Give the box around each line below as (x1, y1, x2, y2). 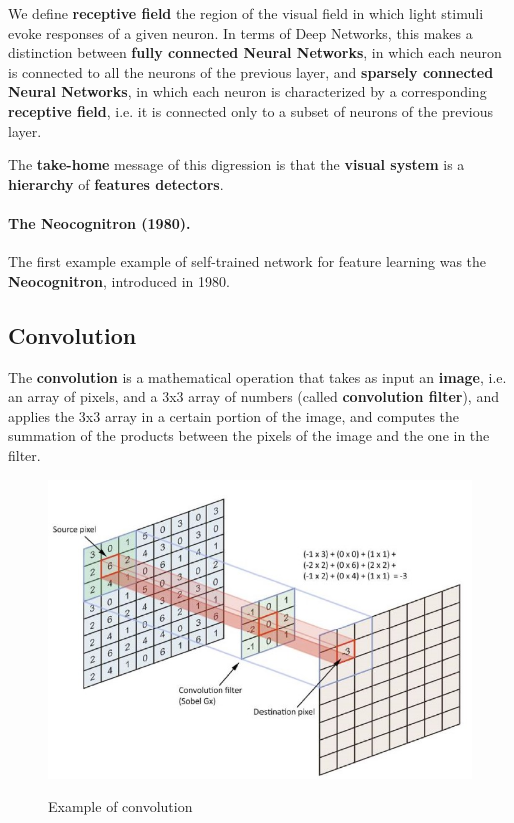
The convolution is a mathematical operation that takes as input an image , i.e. (8, 366, 507, 387)
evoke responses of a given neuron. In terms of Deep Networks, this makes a (8, 22, 473, 43)
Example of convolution (48, 796, 193, 817)
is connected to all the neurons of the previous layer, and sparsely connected (8, 61, 494, 82)
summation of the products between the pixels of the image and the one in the (8, 425, 490, 446)
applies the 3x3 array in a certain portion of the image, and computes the (8, 405, 460, 426)
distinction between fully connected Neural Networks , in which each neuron (8, 42, 502, 63)
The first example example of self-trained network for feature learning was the (8, 251, 487, 272)
